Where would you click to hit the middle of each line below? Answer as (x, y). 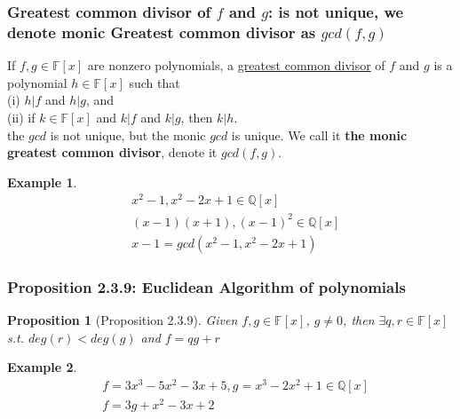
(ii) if (21, 117)
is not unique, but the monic (128, 134)
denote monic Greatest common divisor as (162, 32)
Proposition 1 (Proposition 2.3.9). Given (123, 320)
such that (155, 82)
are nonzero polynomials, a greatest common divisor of (236, 65)
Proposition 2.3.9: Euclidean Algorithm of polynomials (206, 286)
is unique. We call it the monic (319, 134)
